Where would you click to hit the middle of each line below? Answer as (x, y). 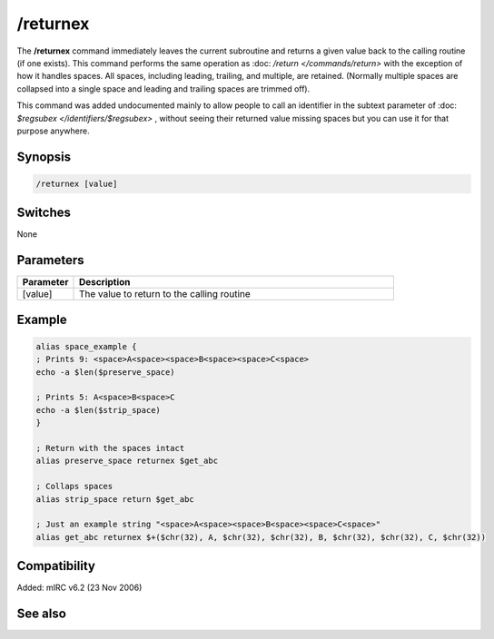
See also (42, 614)
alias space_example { (86, 346)
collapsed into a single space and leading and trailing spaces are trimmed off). (163, 88)
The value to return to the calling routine (165, 294)
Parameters (50, 260)
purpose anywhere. (53, 131)
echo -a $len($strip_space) (98, 410)
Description (104, 282)
